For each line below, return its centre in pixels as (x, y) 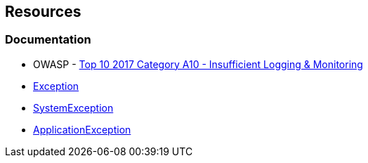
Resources (43, 12)
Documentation (48, 40)
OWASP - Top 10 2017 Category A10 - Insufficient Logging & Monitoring (198, 64)
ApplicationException (82, 129)
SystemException (73, 107)
